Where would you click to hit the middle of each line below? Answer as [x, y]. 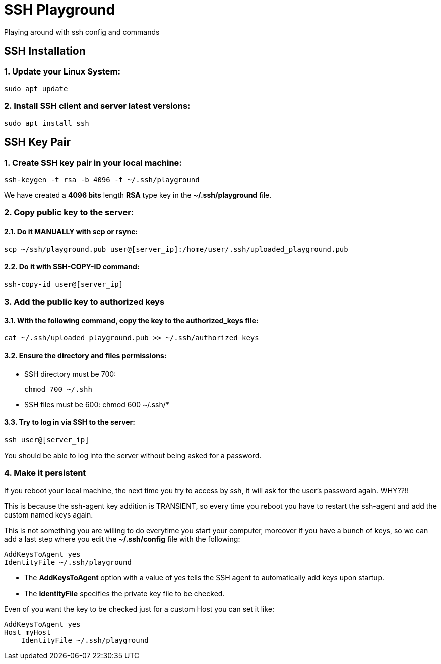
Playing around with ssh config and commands [82, 32]
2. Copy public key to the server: [69, 213]
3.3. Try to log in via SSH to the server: [70, 422]
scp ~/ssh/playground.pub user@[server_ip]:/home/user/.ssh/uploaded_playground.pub [176, 249]
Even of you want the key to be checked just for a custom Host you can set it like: [139, 609]
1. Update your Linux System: [62, 71]
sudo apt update [36, 88]
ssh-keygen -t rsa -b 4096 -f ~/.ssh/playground [102, 179]
